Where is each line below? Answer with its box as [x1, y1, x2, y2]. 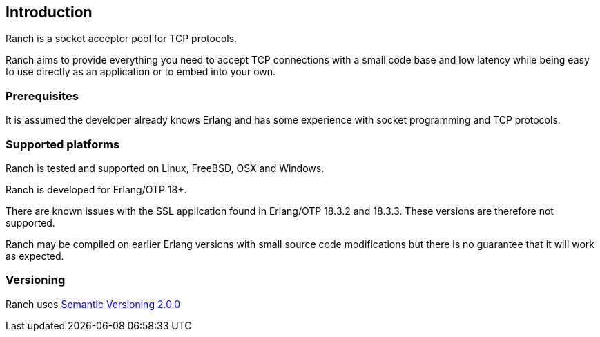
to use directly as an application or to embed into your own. [6, 66, 276, 78]
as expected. [6, 249, 64, 262]
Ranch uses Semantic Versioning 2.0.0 [6, 298, 181, 310]
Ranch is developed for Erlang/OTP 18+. [6, 183, 187, 195]
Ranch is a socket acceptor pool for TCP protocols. [6, 32, 238, 45]
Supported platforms [6, 137, 120, 151]
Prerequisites [6, 88, 79, 103]
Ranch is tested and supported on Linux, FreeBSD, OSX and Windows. [6, 162, 325, 174]
